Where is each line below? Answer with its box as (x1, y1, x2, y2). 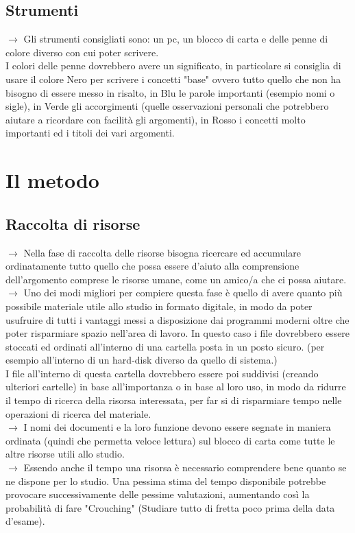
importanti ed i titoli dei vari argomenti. (5, 126, 175, 140)
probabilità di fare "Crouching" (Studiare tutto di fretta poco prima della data (5, 500, 335, 514)
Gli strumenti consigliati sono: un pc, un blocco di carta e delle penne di (23, 32, 328, 46)
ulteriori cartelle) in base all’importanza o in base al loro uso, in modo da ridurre (5, 379, 346, 394)
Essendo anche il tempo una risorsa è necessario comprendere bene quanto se (23, 460, 347, 475)
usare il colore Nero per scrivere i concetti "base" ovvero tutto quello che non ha (5, 71, 341, 86)
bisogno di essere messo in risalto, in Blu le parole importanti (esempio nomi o (5, 85, 335, 99)
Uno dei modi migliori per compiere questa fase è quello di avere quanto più (23, 285, 343, 300)
